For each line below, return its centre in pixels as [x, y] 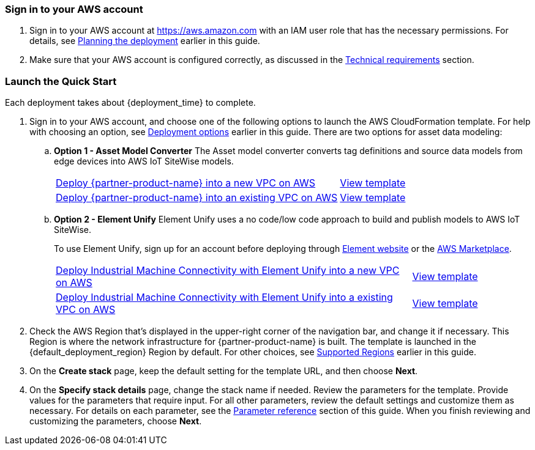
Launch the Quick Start [61, 81]
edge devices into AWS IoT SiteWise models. [144, 161]
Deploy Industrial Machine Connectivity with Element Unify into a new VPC [228, 271]
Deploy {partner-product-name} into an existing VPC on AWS [197, 198]
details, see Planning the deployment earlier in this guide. [145, 41]
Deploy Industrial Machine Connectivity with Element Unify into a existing [224, 297]
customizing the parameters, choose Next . [116, 421]
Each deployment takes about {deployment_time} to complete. [130, 103]
